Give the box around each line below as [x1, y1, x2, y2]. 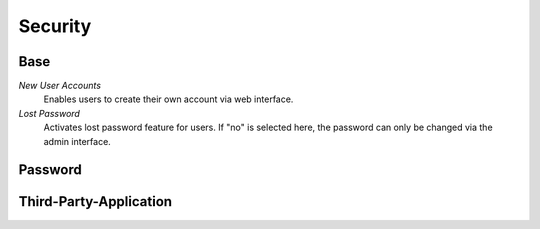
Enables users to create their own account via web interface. [43, 93, 294, 105]
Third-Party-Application [18, 193, 173, 210]
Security [18, 15, 92, 37]
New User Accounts [18, 80, 102, 92]
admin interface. [43, 135, 112, 147]
